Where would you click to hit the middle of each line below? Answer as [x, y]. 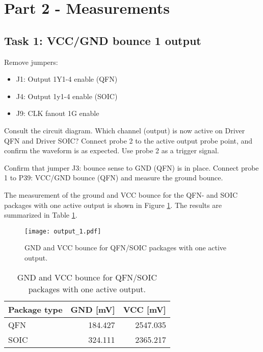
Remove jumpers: [31, 62]
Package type [35, 309]
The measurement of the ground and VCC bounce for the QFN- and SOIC [121, 194]
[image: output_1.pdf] [63, 231]
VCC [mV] [144, 309]
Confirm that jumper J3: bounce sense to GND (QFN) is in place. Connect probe [131, 167]
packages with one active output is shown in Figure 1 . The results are [113, 205]
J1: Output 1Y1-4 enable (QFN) [67, 79]
